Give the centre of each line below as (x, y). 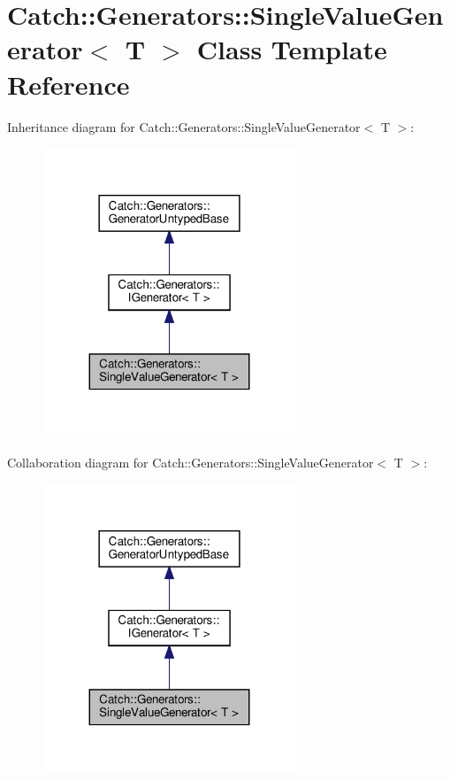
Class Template (292, 49)
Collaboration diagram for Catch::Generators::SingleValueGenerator (191, 462)
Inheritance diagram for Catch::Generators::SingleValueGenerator (184, 126)
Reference (69, 84)
